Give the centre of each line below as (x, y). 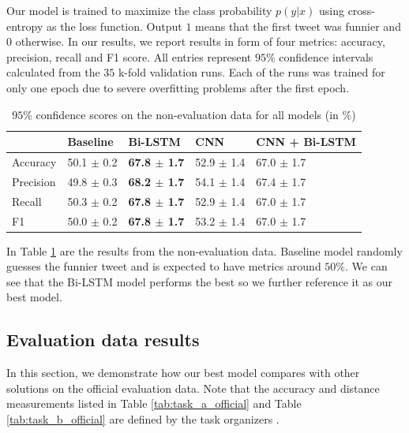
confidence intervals (326, 56)
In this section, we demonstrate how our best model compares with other (183, 373)
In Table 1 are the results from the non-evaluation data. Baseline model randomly (204, 250)
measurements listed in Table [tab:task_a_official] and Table (154, 403)
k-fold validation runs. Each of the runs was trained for (251, 72)
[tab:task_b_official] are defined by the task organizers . (143, 418)
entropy (25, 26)
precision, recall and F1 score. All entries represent (129, 56)
